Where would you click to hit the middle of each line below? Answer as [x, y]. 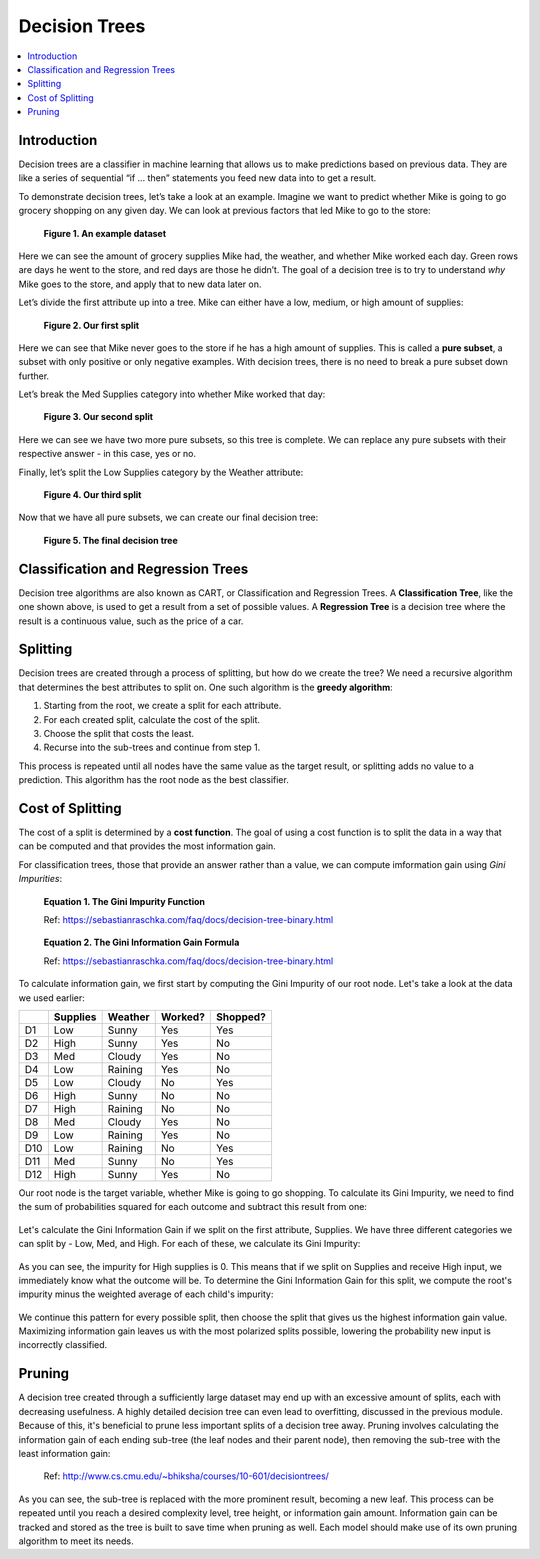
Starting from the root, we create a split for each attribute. [162, 706]
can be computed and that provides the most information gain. [147, 846]
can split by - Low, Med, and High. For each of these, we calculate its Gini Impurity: [189, 1244]
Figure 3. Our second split [98, 417]
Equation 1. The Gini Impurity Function [124, 901]
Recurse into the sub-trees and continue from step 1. [152, 747]
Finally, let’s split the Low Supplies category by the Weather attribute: [161, 472]
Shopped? [241, 1017]
